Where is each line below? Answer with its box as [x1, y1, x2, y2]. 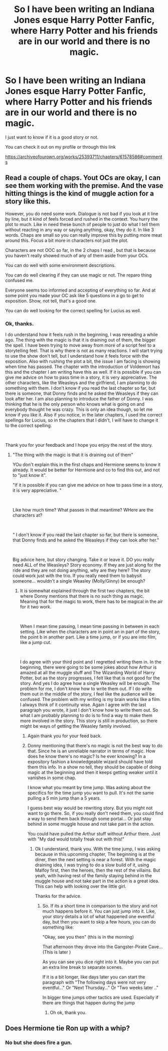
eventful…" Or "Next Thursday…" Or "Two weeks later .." [42, 985, 159, 991]
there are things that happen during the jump [42, 1000, 135, 1006]
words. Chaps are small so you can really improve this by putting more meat [5, 232, 162, 238]
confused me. [5, 277, 34, 283]
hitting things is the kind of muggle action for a [5, 189, 154, 198]
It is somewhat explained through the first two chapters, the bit [20, 588, 150, 594]
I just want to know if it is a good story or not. [5, 134, 99, 140]
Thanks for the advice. [35, 893, 82, 899]
